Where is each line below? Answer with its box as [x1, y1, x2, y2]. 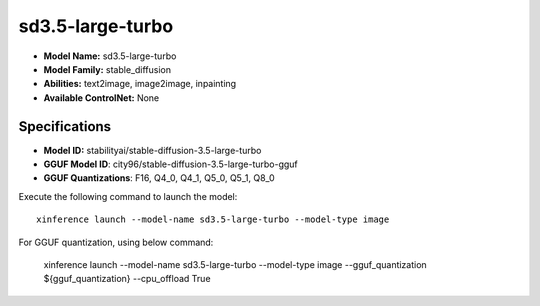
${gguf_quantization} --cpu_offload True [43, 273, 211, 285]
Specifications [18, 118, 112, 135]
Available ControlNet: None [43, 91, 160, 104]
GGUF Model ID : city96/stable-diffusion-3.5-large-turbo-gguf [43, 158, 299, 170]
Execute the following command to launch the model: [18, 190, 238, 202]
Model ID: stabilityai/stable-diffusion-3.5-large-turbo [43, 144, 262, 156]
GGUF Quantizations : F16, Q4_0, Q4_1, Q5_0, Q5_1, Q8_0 [43, 172, 275, 184]
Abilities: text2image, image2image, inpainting [43, 78, 237, 90]
